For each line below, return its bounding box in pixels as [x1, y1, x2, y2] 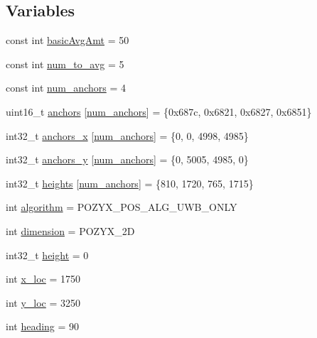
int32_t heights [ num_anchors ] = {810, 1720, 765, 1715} [6, 175, 254, 190]
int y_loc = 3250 [6, 295, 81, 310]
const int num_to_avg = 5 [6, 56, 124, 71]
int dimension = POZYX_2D [6, 223, 135, 238]
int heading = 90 [6, 319, 80, 334]
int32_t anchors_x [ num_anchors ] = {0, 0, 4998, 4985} [6, 128, 249, 143]
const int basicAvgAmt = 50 [6, 33, 129, 48]
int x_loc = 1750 [6, 271, 81, 286]
